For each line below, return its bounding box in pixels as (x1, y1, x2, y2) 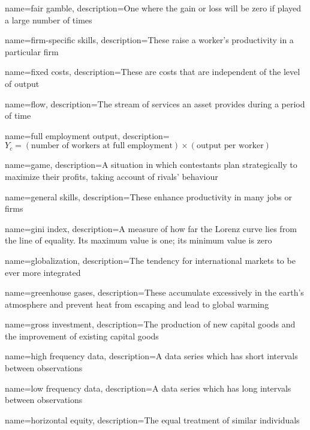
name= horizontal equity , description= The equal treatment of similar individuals (5, 413, 300, 426)
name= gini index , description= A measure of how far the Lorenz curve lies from (5, 222, 297, 234)
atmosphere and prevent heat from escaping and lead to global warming (5, 297, 269, 310)
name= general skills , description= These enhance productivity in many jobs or (5, 190, 292, 203)
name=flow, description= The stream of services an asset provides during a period (5, 97, 305, 110)
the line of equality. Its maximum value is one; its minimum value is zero (5, 234, 272, 246)
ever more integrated (5, 266, 81, 278)
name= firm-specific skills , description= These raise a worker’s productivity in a (5, 34, 294, 46)
